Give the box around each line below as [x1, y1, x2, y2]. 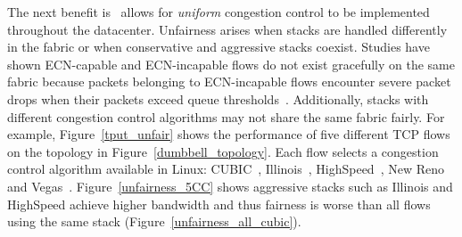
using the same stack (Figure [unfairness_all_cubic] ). [7, 212, 301, 231]
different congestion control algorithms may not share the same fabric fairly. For [7, 107, 445, 126]
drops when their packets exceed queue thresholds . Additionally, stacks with [7, 89, 429, 108]
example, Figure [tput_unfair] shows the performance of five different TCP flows [7, 125, 450, 143]
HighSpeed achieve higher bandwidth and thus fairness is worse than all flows [7, 194, 431, 213]
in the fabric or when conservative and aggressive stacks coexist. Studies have [7, 37, 430, 56]
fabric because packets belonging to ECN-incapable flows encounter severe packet [7, 72, 451, 91]
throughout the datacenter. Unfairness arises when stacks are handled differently [7, 20, 448, 38]
